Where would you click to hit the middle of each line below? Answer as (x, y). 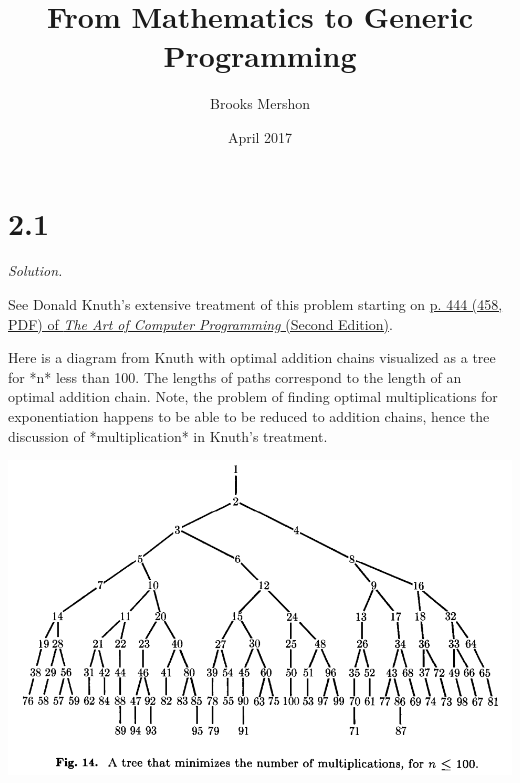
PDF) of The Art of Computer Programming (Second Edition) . (200, 323)
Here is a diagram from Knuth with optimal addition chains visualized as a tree (252, 357)
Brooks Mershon (260, 103)
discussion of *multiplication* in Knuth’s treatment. (168, 435)
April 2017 (260, 136)
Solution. (35, 270)
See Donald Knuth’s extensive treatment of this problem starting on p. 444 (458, (255, 304)
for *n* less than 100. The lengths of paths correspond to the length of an (235, 376)
